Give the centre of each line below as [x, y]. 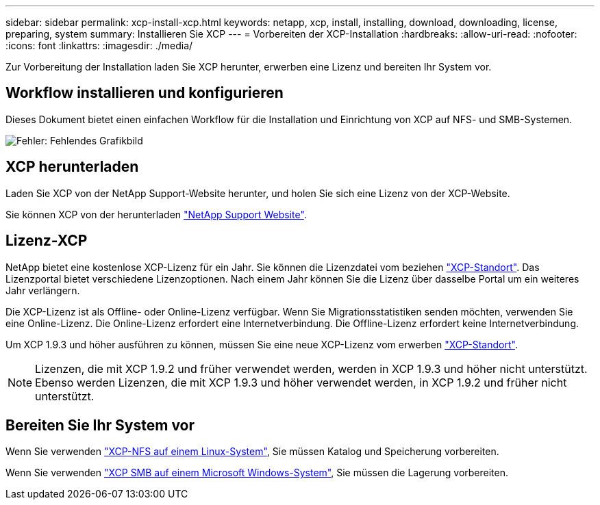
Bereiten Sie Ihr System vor [100, 425]
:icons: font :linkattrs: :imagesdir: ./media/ [99, 46]
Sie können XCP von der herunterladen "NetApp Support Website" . [156, 214]
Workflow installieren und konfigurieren [145, 93]
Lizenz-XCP [47, 241]
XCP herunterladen [72, 167]
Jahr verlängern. [43, 290]
